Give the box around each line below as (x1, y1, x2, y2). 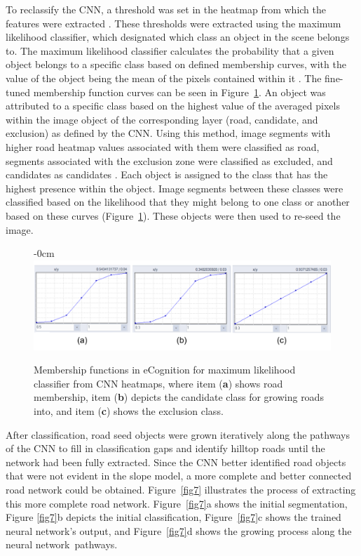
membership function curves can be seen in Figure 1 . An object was (33, 84, 326, 99)
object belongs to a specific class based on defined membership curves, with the (6, 57, 346, 72)
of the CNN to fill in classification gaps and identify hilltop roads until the (6, 441, 325, 456)
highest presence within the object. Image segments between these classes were (6, 180, 343, 195)
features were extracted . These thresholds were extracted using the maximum (6, 15, 341, 30)
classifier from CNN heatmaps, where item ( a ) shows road (34, 376, 283, 390)
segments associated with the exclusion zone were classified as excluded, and (6, 153, 333, 168)
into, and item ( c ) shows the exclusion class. (34, 404, 224, 418)
